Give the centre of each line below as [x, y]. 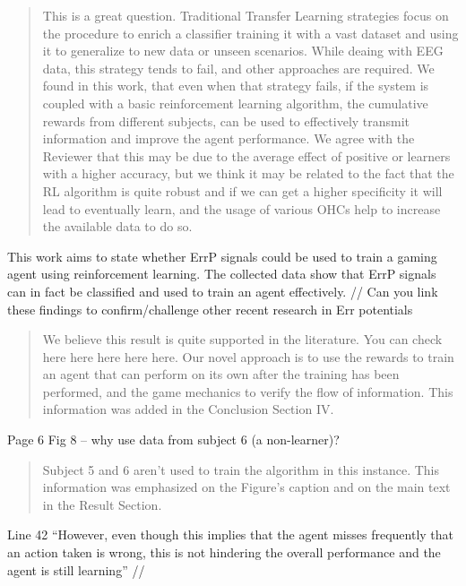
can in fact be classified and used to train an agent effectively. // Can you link [223, 291]
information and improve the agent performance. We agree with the [229, 138]
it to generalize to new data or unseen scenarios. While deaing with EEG [243, 51]
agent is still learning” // [76, 569]
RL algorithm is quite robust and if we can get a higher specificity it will [242, 190]
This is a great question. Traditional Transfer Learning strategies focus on [246, 15]
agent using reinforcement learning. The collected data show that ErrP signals [222, 274]
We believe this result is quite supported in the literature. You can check [242, 339]
